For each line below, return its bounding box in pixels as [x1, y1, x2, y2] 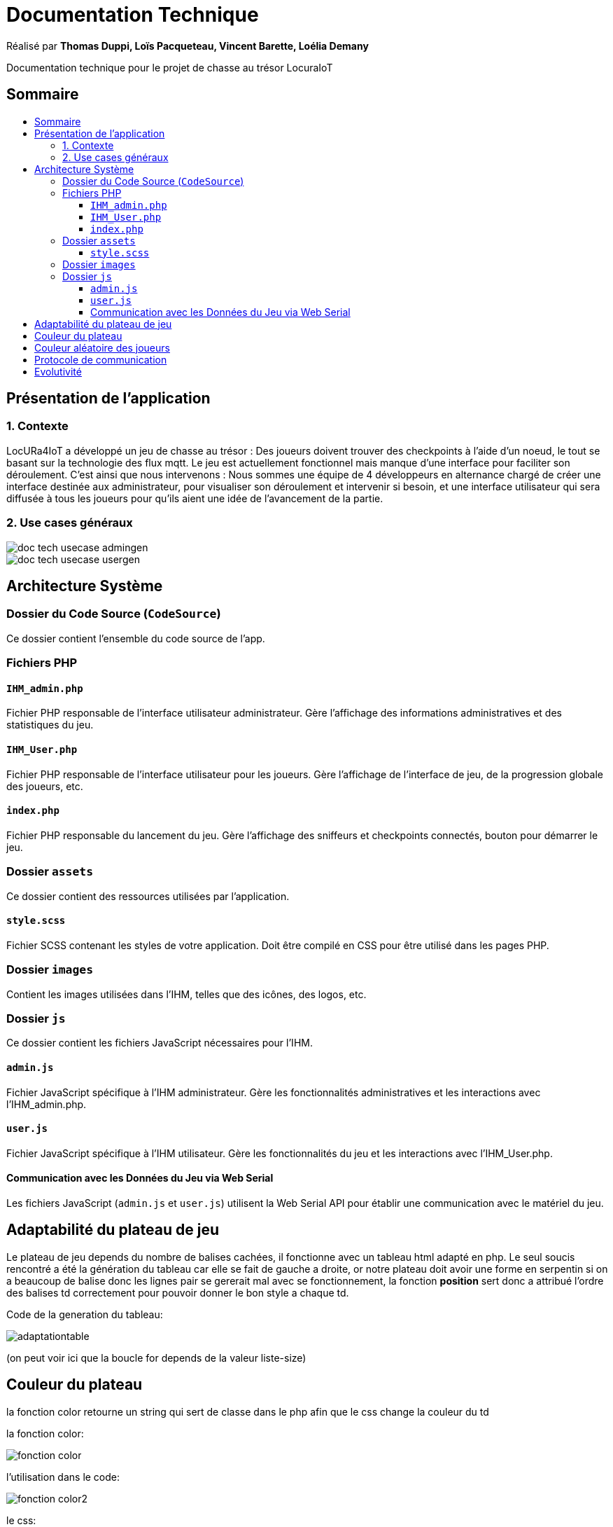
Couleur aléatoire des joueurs [34, 341, 170, 354]
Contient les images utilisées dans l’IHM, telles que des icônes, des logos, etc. [6, 988, 367, 1000]
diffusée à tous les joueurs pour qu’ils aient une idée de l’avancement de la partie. [6, 492, 383, 504]
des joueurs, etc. [6, 780, 83, 792]
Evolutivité [34, 365, 82, 378]
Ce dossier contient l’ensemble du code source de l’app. [6, 632, 265, 644]
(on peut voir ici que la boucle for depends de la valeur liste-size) [6, 1351, 306, 1364]
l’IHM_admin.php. [6, 1098, 87, 1110]
